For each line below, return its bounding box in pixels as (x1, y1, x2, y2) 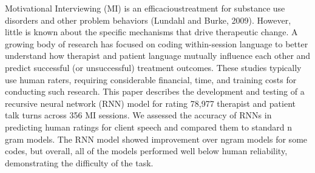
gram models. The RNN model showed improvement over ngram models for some (5, 132, 308, 145)
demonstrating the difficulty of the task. (5, 156, 154, 169)
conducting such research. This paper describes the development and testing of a (5, 85, 305, 98)
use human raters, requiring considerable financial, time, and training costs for (5, 73, 297, 86)
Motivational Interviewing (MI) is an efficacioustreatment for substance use (5, 2, 285, 14)
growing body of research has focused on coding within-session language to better (5, 37, 308, 50)
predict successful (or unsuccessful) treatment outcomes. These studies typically (5, 61, 302, 73)
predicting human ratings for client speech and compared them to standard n (5, 120, 292, 133)
